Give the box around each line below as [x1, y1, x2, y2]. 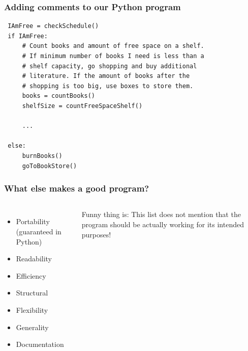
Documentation [16, 339, 64, 349]
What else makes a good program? [4, 182, 149, 195]
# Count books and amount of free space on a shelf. [22, 42, 204, 50]
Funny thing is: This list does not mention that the [81, 209, 241, 220]
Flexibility [16, 304, 48, 315]
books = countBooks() [22, 92, 95, 100]
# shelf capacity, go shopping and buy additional [22, 62, 197, 70]
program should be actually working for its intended [81, 219, 244, 229]
